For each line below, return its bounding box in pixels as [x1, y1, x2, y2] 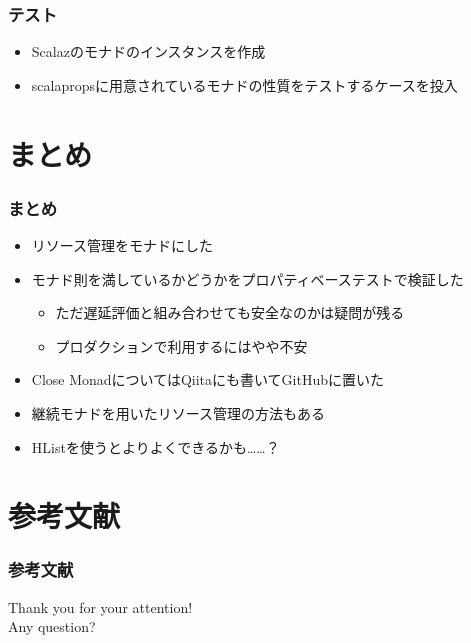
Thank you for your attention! [8, 596, 193, 617]
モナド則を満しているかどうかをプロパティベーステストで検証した [31, 268, 464, 289]
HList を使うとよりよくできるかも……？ [31, 436, 280, 457]
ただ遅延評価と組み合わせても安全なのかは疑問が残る [55, 302, 405, 323]
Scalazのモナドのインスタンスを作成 [31, 41, 266, 62]
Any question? [8, 616, 96, 637]
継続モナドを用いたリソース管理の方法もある [31, 402, 326, 423]
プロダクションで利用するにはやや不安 [55, 335, 308, 356]
